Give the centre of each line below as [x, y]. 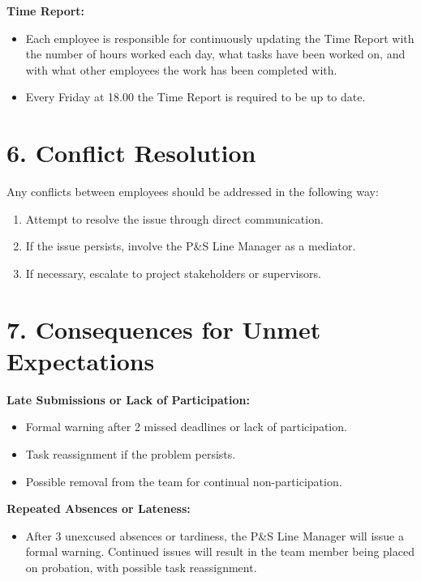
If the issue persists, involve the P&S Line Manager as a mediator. [191, 246]
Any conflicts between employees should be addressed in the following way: [193, 192]
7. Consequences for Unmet [164, 329]
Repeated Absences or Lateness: [99, 508]
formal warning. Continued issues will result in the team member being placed [220, 551]
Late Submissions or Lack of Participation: [128, 399]
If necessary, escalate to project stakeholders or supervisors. [173, 273]
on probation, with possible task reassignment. [141, 567]
